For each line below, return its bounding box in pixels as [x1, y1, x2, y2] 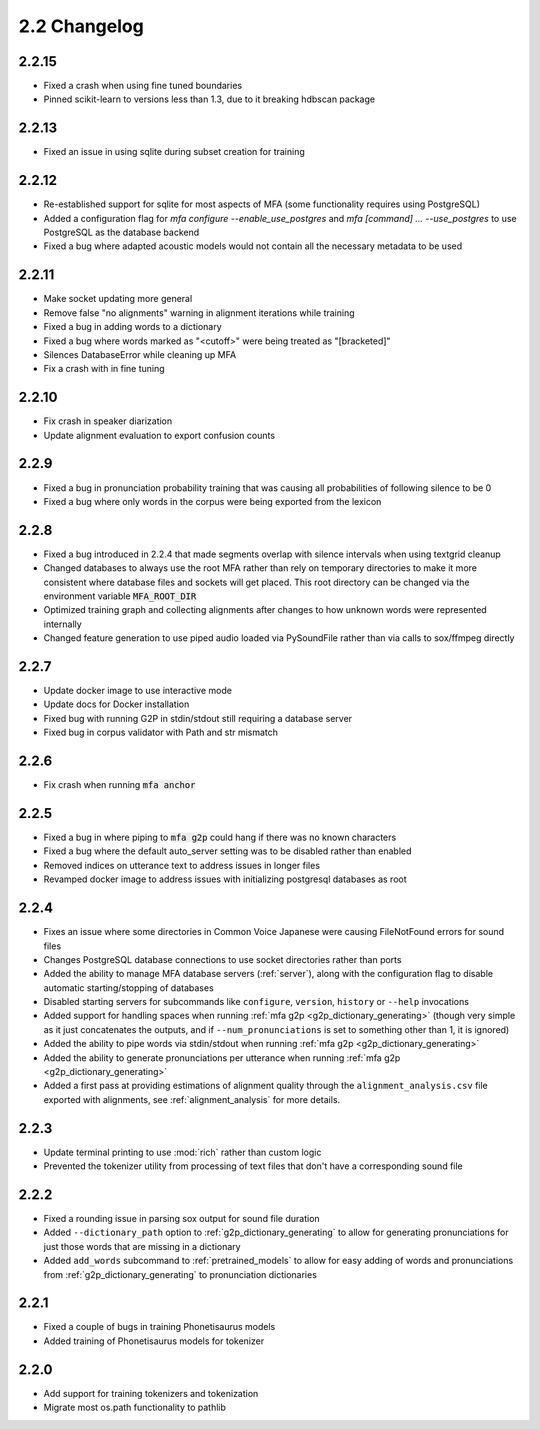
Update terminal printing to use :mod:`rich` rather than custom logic [43, 1146, 322, 1158]
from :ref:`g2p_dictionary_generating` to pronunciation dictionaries [43, 1268, 317, 1280]
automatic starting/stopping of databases [43, 981, 214, 994]
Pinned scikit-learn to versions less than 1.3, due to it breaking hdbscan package [43, 93, 375, 105]
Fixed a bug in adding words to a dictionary [43, 321, 222, 333]
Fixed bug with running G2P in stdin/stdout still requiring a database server [43, 712, 353, 724]
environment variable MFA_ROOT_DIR [43, 590, 197, 602]
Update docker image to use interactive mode [43, 685, 232, 697]
